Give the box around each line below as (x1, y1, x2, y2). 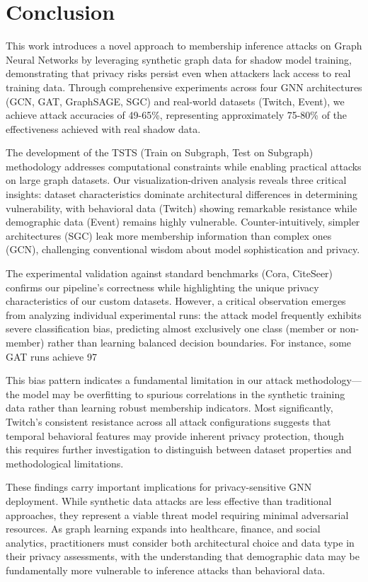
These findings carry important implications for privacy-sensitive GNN (6, 479, 312, 494)
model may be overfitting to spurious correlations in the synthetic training (23, 386, 345, 401)
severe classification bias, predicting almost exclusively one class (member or (6, 321, 337, 336)
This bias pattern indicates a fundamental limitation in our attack (6, 373, 293, 388)
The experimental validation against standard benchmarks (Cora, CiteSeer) (6, 266, 333, 281)
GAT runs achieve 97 (6, 349, 97, 363)
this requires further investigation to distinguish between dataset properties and (6, 442, 352, 457)
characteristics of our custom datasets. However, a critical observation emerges (6, 293, 346, 308)
